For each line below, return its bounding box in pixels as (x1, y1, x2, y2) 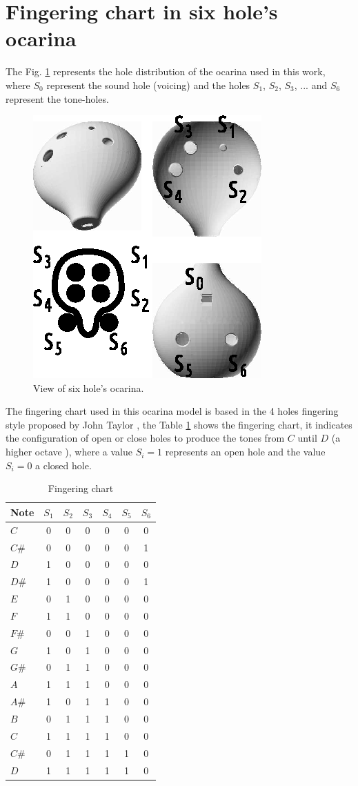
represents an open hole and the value (165, 444, 326, 459)
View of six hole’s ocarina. (33, 380, 144, 395)
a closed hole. (35, 458, 92, 472)
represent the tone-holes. (6, 91, 109, 106)
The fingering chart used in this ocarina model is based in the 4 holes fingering (6, 404, 339, 418)
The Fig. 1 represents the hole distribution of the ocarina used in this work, (6, 64, 326, 79)
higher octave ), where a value (6, 444, 133, 459)
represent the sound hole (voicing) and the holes (46, 77, 250, 92)
